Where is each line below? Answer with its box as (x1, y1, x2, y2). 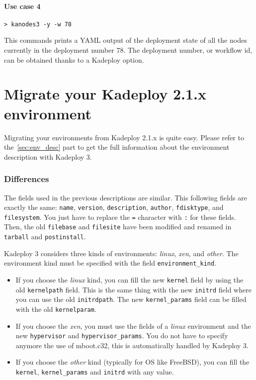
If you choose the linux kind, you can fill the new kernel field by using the (15, 275, 244, 285)
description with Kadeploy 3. (4, 151, 92, 162)
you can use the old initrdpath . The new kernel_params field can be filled (15, 294, 247, 304)
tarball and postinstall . (4, 231, 86, 242)
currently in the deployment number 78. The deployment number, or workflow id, (4, 45, 253, 55)
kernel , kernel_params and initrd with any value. (15, 367, 174, 377)
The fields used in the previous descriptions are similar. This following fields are (4, 192, 247, 202)
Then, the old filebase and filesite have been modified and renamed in (4, 221, 232, 232)
